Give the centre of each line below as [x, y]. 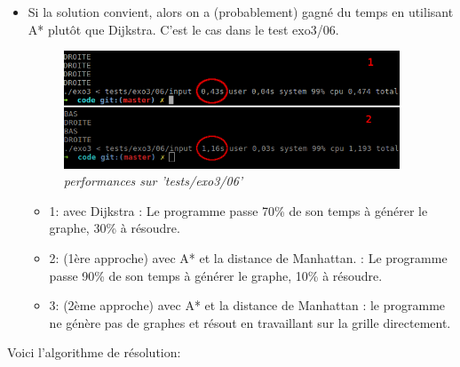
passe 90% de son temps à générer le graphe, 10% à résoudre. [216, 275]
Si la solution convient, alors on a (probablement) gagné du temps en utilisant [241, 12]
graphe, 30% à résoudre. [115, 228]
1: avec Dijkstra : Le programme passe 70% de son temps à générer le [238, 210]
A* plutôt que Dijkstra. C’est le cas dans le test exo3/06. [183, 29]
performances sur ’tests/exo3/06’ [153, 181]
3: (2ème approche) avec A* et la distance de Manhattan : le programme [247, 305]
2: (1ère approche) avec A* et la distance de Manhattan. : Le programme [248, 258]
